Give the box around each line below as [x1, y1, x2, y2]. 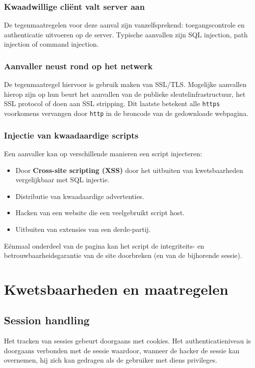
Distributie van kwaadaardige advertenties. [15, 191, 145, 201]
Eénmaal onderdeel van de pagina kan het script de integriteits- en [4, 240, 204, 251]
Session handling [4, 312, 90, 328]
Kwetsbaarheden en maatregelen [4, 279, 229, 299]
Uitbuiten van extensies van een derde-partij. [15, 224, 151, 234]
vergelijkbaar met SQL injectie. [15, 174, 110, 185]
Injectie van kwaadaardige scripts [4, 129, 139, 141]
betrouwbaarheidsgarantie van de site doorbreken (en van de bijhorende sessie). [4, 250, 242, 260]
